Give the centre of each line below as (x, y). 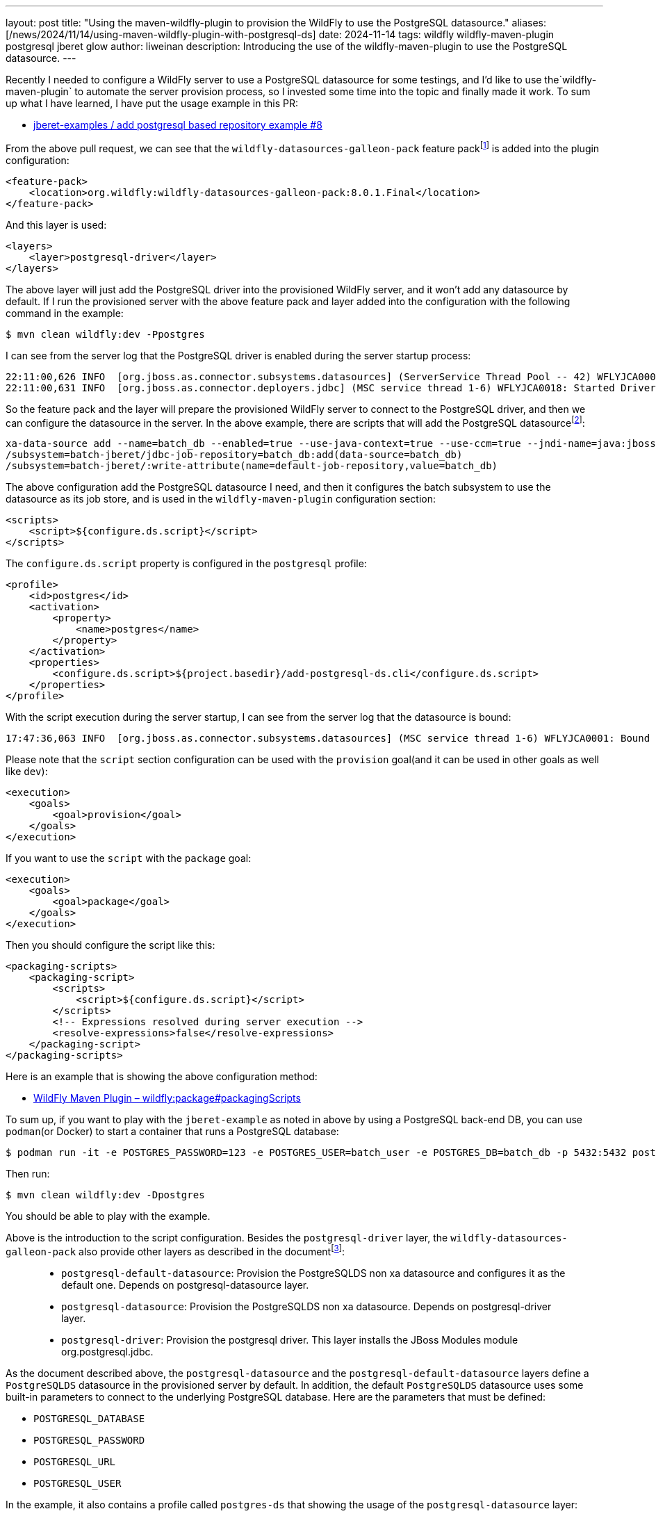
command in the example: (65, 313)
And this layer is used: (56, 225)
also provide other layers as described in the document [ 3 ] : (212, 1250)
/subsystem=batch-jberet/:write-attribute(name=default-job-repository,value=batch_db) (252, 466)
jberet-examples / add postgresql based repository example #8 (178, 125)
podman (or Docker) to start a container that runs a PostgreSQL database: (172, 1132)
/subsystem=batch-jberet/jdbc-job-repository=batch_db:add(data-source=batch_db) (234, 455)
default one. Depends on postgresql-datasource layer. (185, 1285)
